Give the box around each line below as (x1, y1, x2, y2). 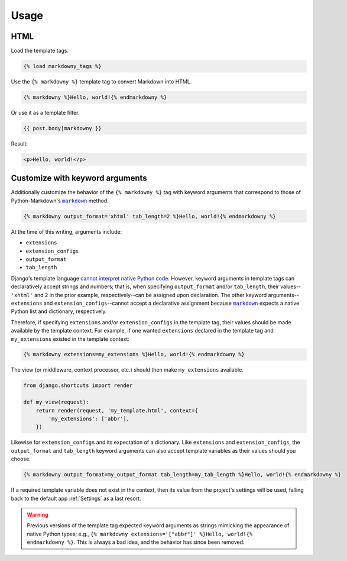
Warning (27, 511, 48, 518)
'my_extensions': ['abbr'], (48, 415, 130, 423)
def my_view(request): (23, 399, 89, 405)
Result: (11, 140, 28, 147)
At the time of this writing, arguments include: (11, 228, 122, 235)
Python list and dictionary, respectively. (11, 308, 107, 315)
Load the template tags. (11, 47, 69, 54)
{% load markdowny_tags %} (23, 63, 102, 70)
